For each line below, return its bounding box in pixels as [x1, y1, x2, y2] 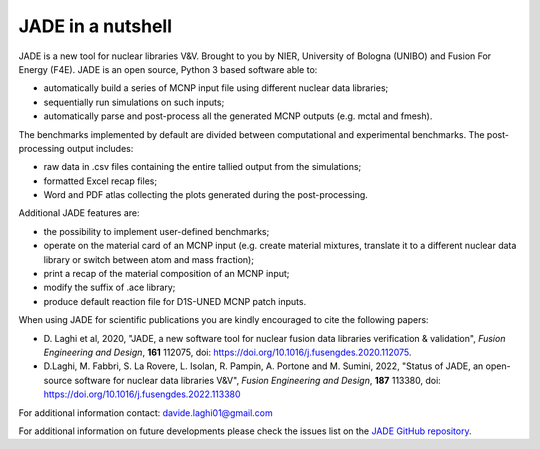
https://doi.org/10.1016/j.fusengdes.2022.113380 [43, 388, 241, 400]
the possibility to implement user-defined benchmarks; [43, 225, 270, 237]
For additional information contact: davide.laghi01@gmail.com [18, 406, 274, 419]
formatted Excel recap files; [43, 175, 158, 187]
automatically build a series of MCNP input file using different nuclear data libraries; [43, 82, 389, 94]
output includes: [66, 142, 134, 154]
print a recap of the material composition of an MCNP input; [43, 268, 290, 280]
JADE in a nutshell [18, 15, 172, 37]
